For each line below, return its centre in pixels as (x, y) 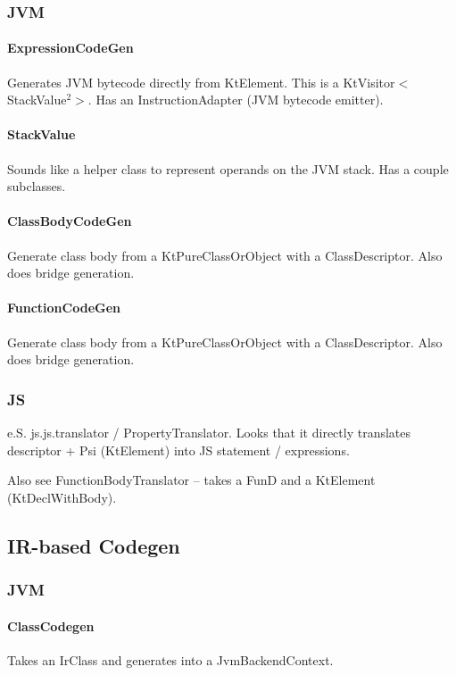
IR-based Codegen (94, 545)
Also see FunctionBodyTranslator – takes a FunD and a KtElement (191, 480)
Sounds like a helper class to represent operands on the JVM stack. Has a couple (228, 168)
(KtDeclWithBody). (62, 497)
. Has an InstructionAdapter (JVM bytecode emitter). (236, 100)
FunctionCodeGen (64, 308)
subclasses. (37, 186)
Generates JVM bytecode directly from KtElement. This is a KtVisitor (201, 82)
